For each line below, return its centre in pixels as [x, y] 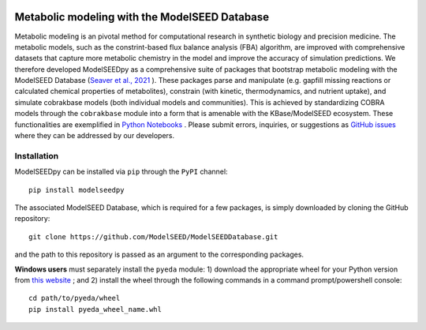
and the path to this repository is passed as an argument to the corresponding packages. [159, 255]
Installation [37, 156]
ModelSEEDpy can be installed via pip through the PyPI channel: [121, 172]
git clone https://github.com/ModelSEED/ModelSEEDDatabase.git [153, 236]
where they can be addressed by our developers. [95, 136]
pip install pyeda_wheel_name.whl [95, 309]
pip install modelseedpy [77, 190]
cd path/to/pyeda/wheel [75, 298]
